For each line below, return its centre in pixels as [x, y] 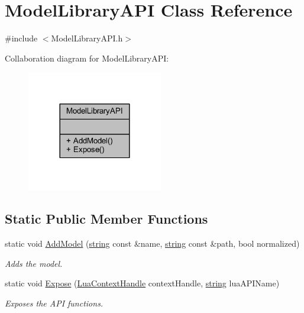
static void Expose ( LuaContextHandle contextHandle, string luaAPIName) [142, 283]
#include [21, 38]
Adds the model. [34, 263]
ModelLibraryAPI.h [87, 38]
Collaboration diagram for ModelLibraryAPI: [87, 58]
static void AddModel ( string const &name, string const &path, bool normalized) [152, 243]
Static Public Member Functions [106, 219]
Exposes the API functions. [54, 303]
